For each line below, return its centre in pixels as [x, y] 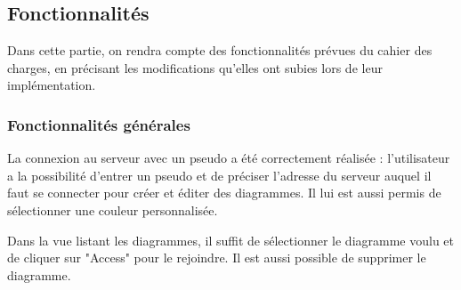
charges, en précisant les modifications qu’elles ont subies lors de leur [195, 67]
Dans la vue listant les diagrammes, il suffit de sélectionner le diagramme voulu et [230, 240]
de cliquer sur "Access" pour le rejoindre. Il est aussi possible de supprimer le [217, 258]
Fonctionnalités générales [99, 124]
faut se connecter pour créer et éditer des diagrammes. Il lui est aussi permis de [224, 193]
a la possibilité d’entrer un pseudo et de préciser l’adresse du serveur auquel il [219, 175]
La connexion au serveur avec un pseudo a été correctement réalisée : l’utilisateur [229, 158]
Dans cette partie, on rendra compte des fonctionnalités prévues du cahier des [220, 50]
